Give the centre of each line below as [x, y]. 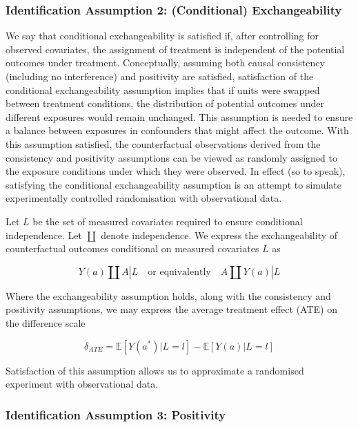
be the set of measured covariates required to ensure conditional [168, 221]
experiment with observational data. [82, 384]
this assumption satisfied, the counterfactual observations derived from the [163, 143]
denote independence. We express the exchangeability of [219, 235]
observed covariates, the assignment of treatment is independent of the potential [175, 49]
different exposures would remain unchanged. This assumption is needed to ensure [179, 116]
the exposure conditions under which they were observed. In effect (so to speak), [176, 171]
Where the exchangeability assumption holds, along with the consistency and [168, 295]
